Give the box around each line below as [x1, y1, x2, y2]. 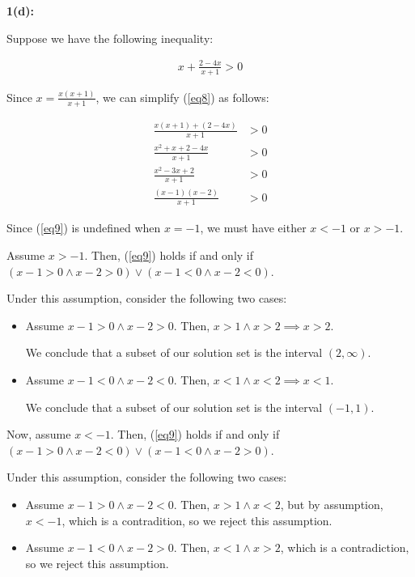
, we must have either [200, 219, 307, 236]
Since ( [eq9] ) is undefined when [6, 219, 161, 236]
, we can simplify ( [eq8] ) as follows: [95, 88, 269, 105]
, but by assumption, [280, 496, 383, 513]
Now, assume [6, 426, 71, 443]
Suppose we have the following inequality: [6, 29, 214, 46]
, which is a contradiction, [280, 539, 409, 556]
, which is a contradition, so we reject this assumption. [61, 511, 332, 528]
